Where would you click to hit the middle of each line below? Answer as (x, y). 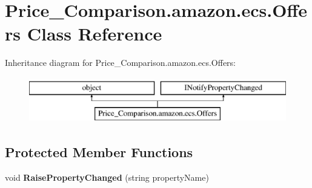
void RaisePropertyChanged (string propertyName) (107, 177)
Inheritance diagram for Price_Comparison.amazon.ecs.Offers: (120, 63)
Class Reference (95, 34)
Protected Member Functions (99, 152)
